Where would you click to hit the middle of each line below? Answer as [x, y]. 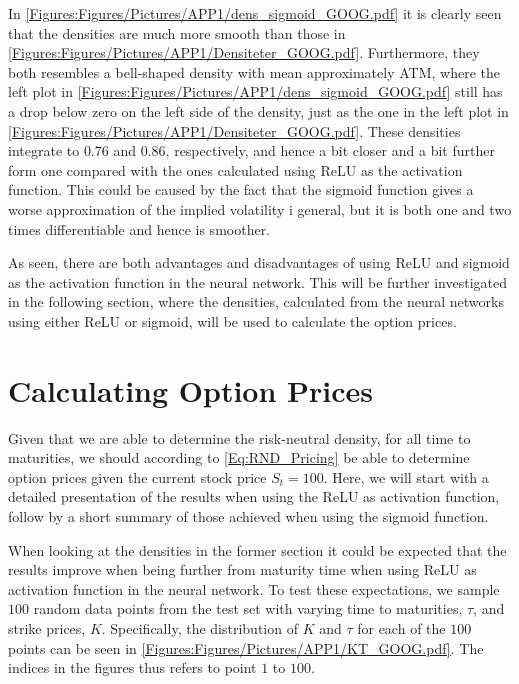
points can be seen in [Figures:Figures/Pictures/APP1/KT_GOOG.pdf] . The [246, 647]
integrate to [44, 150]
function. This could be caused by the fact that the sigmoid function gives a [241, 189]
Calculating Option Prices [191, 389]
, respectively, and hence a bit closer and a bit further [330, 150]
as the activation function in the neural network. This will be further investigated [257, 281]
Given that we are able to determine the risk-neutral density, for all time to [239, 437]
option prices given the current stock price [137, 476]
